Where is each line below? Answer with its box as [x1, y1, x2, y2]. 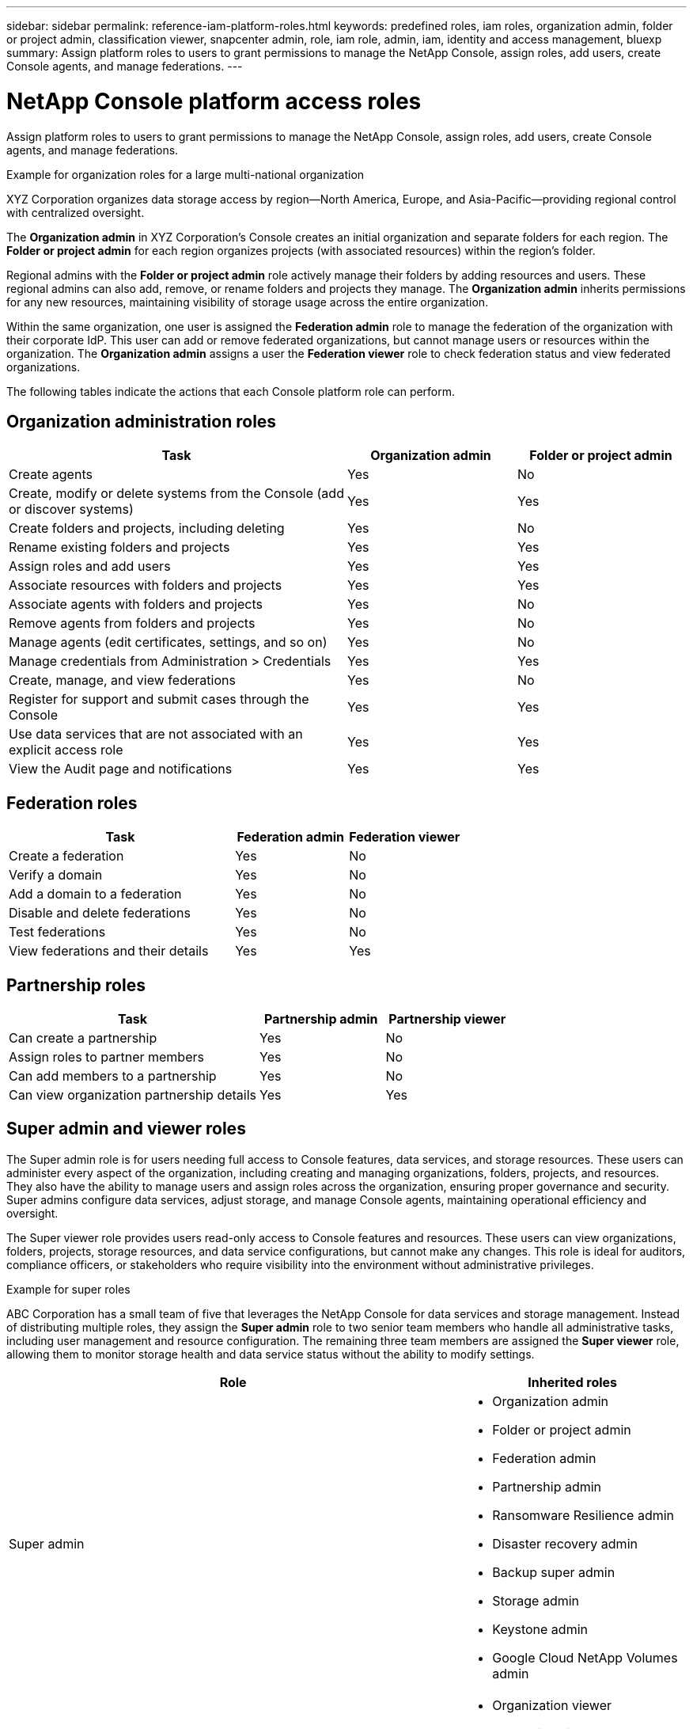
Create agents [9, 466, 93, 483]
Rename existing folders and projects [9, 539, 230, 556]
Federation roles [6, 792, 138, 813]
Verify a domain [9, 867, 103, 883]
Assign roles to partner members [9, 1049, 204, 1066]
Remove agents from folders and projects [9, 615, 256, 632]
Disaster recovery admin [492, 1535, 638, 1552]
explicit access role [9, 742, 123, 758]
